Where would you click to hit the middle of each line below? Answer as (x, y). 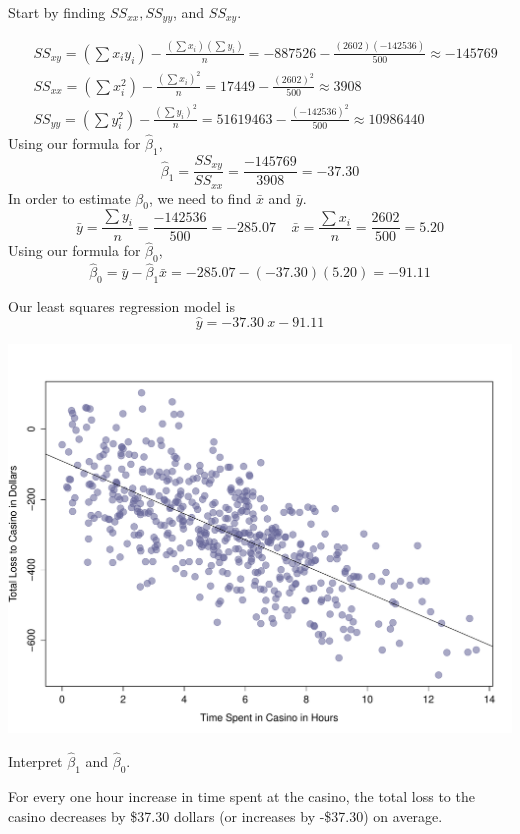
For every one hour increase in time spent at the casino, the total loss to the (241, 795)
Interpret (35, 761)
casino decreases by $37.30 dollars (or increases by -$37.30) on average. (225, 815)
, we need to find (200, 197)
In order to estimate (69, 197)
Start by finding (57, 12)
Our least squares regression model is (121, 306)
